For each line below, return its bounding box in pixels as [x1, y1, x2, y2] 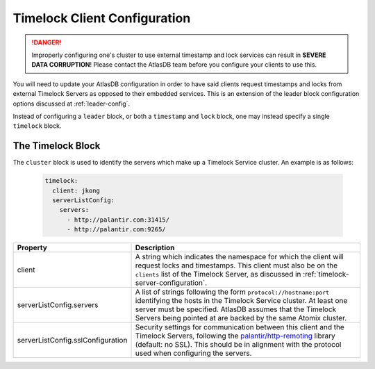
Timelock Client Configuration [12, 10, 191, 26]
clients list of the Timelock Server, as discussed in [135, 270, 301, 279]
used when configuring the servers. [135, 348, 252, 358]
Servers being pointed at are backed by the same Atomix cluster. [135, 313, 347, 323]
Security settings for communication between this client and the [135, 322, 345, 332]
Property [17, 243, 48, 253]
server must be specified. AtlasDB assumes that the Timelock [135, 304, 337, 314]
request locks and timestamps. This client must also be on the [135, 261, 338, 270]
